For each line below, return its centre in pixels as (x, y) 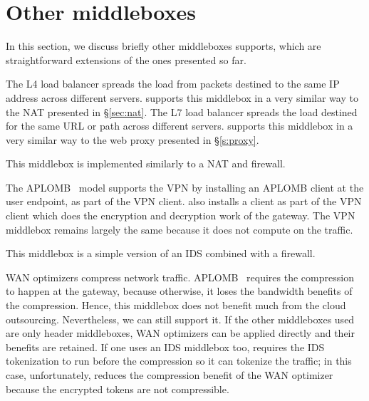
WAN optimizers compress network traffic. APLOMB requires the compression (180, 277)
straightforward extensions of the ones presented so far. (126, 59)
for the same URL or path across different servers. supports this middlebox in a (180, 126)
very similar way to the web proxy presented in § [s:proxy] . (132, 139)
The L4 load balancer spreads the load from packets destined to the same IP (173, 84)
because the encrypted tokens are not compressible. (118, 389)
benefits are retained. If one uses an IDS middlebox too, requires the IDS (165, 347)
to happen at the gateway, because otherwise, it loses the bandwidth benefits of (179, 291)
